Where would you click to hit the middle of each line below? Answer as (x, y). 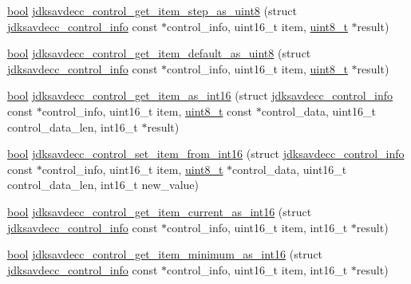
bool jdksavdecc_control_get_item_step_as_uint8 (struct (152, 10)
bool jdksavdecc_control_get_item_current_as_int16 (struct (160, 211)
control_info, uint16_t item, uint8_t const (147, 110)
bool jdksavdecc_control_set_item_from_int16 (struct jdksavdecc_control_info (206, 154)
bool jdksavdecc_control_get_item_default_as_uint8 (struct (159, 53)
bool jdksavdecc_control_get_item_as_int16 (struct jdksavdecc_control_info (200, 95)
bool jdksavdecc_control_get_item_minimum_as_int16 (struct (165, 254)
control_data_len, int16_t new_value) (103, 185)
